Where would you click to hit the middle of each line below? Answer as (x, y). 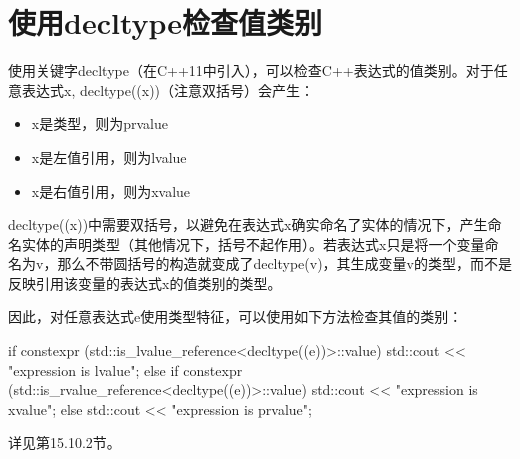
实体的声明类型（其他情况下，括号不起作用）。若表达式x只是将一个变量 (253, 243)
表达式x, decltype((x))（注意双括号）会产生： (168, 89)
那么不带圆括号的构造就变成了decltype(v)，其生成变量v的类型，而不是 (285, 263)
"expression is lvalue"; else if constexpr (125, 369)
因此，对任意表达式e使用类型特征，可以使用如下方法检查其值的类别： (235, 316)
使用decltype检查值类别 (165, 22)
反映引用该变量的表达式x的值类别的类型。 (145, 282)
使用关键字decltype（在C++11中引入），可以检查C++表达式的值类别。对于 (251, 70)
